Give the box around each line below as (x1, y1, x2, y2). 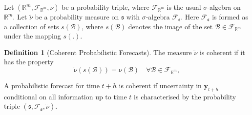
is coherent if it (199, 47, 245, 57)
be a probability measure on (35, 12, 119, 21)
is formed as (212, 12, 248, 21)
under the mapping (4, 31, 61, 41)
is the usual (167, 2, 201, 12)
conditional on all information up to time (4, 91, 127, 101)
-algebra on (207, 2, 241, 12)
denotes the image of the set (128, 21, 213, 31)
